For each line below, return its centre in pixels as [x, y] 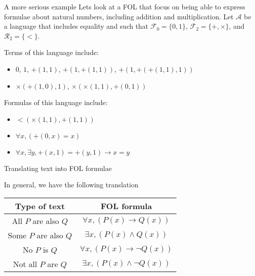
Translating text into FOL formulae [58, 168]
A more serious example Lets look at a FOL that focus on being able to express [125, 6]
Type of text [40, 206]
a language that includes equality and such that [76, 26]
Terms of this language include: [51, 52]
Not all [25, 264]
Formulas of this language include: [56, 102]
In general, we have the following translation [71, 185]
